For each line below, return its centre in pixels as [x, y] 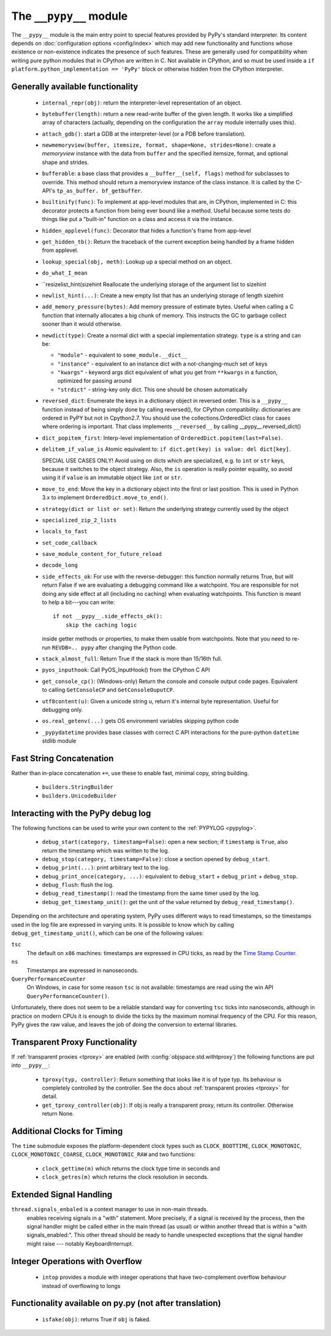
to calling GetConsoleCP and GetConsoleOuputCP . [108, 690]
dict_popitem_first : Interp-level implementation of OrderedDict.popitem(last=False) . [162, 438]
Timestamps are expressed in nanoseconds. [83, 970]
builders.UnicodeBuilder [79, 796]
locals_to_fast [65, 532]
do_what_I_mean [65, 273]
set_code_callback [70, 543]
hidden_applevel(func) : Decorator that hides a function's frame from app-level [146, 230]
